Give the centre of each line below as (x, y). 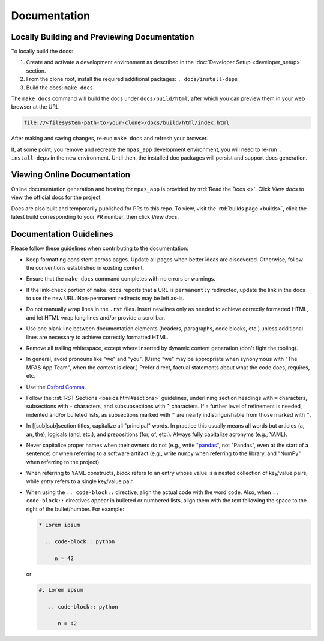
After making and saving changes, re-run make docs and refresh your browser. (109, 139)
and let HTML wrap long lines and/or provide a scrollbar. (96, 317)
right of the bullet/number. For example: (75, 509)
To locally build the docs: (42, 52)
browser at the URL (35, 107)
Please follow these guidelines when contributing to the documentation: (100, 248)
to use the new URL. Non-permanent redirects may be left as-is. (105, 298)
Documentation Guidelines (62, 234)
